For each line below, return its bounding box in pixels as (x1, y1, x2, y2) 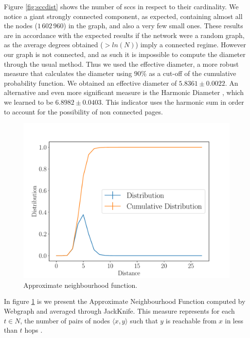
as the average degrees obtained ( (4, 39, 103, 50)
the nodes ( (4, 20, 37, 31)
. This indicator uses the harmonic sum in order (101, 96, 244, 107)
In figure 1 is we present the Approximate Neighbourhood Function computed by (4, 296, 246, 306)
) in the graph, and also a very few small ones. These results (63, 20, 243, 31)
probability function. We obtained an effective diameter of (4, 77, 177, 88)
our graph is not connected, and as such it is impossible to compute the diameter (4, 49, 246, 59)
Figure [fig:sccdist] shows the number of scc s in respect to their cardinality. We (4, 1, 239, 11)
